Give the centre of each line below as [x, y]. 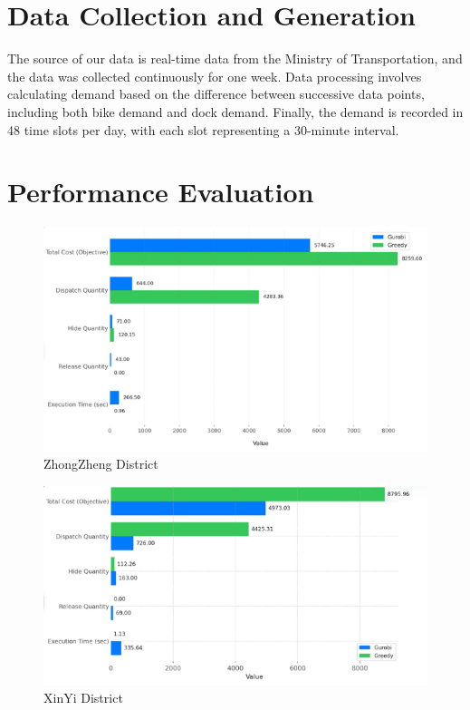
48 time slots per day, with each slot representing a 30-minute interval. [203, 129]
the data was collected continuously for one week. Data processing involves [215, 76]
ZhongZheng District [101, 464]
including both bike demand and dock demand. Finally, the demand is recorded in [235, 111]
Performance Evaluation [161, 192]
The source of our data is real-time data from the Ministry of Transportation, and [235, 58]
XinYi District [83, 698]
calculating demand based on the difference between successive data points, [216, 94]
